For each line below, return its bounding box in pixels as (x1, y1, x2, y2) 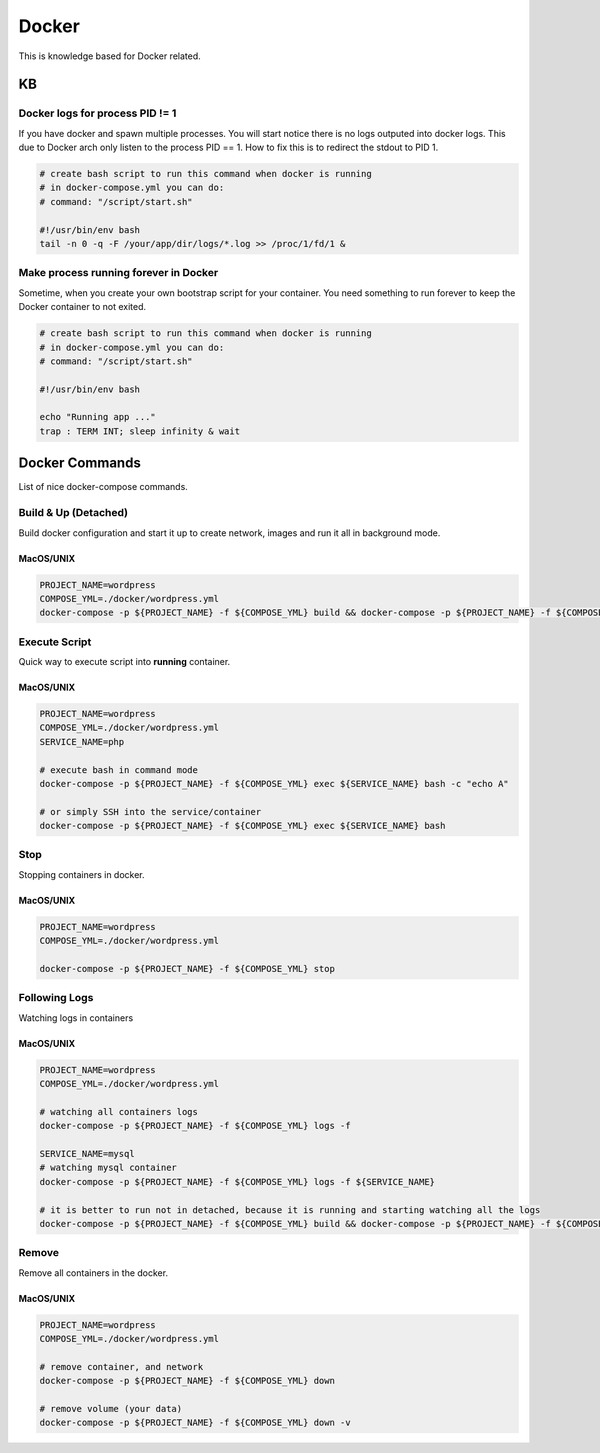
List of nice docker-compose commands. (18, 481, 189, 493)
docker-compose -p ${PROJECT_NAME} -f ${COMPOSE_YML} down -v (39, 1417, 351, 1429)
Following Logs (18, 991, 94, 1005)
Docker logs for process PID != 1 (18, 106, 177, 120)
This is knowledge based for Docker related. (18, 50, 202, 62)
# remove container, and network (39, 1361, 204, 1372)
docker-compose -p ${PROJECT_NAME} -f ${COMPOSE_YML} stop (39, 963, 335, 975)
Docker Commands (18, 455, 142, 472)
